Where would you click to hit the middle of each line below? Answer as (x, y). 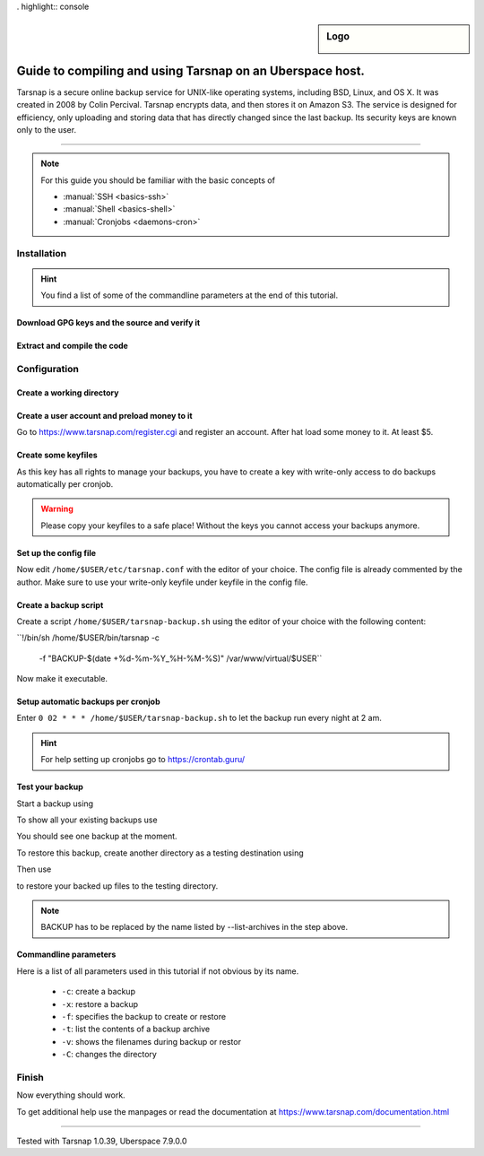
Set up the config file (56, 552)
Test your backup (50, 787)
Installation (42, 253)
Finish (30, 1077)
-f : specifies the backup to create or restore (144, 1016)
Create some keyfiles (57, 455)
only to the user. (46, 129)
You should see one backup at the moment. (97, 836)
